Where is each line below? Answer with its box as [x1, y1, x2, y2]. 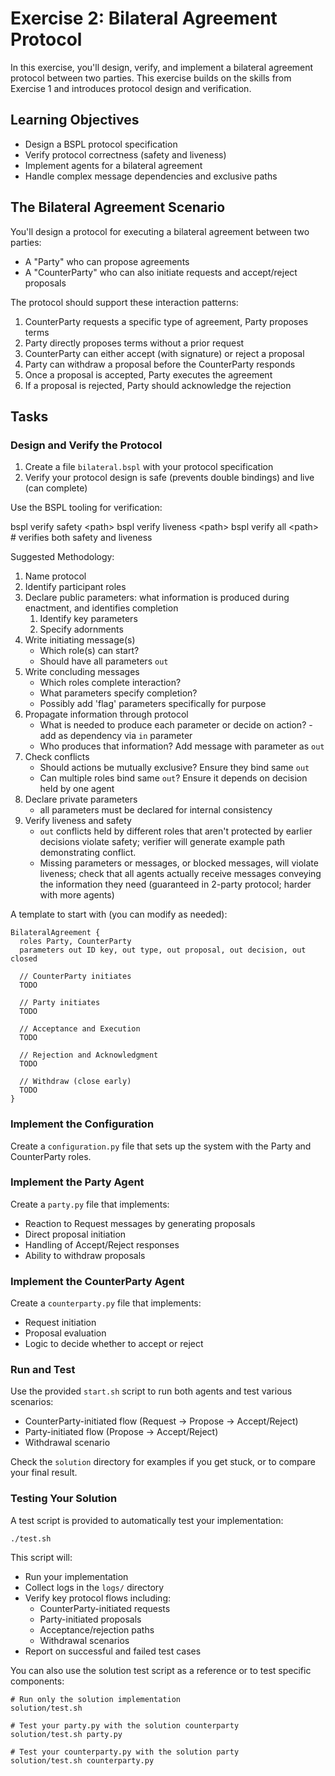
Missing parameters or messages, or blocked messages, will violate [39, 857, 319, 869]
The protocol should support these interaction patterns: [10, 296, 239, 308]
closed [10, 954, 38, 964]
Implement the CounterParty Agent [10, 1274, 185, 1288]
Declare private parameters [24, 793, 138, 806]
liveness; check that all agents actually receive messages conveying [39, 868, 322, 880]
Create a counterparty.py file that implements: [10, 1297, 202, 1309]
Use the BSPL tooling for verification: [10, 502, 163, 514]
